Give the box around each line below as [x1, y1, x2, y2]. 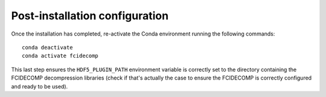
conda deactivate [22, 44, 73, 51]
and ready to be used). [11, 83, 68, 90]
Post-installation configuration [11, 9, 169, 22]
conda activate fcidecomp [22, 52, 99, 60]
